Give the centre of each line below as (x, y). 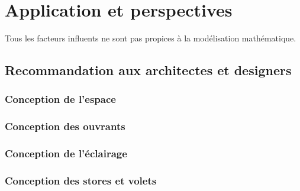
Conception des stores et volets (81, 180)
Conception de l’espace (60, 99)
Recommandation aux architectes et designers (148, 70)
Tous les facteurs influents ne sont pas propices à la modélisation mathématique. (151, 38)
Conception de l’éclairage (66, 153)
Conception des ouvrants (65, 126)
